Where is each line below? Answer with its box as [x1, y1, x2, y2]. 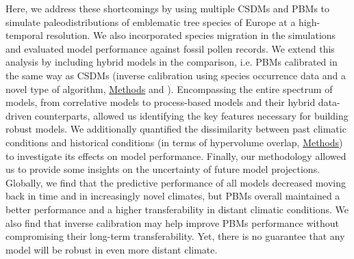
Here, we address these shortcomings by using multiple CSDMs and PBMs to [5, 1, 330, 15]
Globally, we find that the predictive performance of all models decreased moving [5, 175, 346, 189]
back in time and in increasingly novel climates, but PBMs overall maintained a [5, 189, 340, 203]
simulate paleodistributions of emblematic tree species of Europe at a [5, 14, 296, 29]
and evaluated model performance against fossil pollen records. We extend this [5, 41, 335, 55]
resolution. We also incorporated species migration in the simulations [46, 28, 336, 42]
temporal [5, 28, 43, 42]
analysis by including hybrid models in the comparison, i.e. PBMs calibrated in [5, 55, 338, 69]
